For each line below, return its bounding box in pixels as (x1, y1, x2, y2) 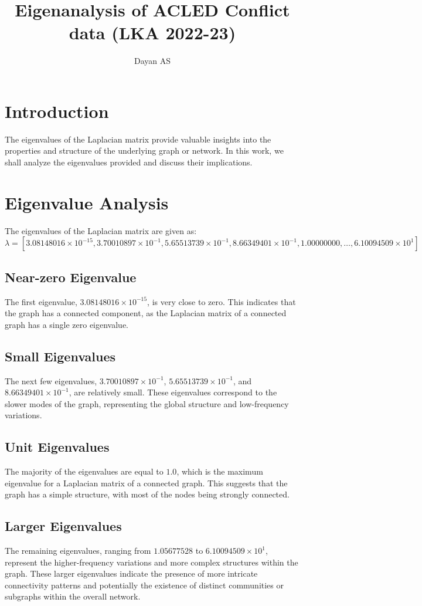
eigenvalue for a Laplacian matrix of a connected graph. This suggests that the (5, 476, 288, 489)
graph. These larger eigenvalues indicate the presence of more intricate (5, 567, 258, 580)
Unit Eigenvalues (5, 438, 110, 456)
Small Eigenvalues (5, 347, 116, 365)
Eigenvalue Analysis (5, 190, 169, 214)
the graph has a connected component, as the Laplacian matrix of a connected (5, 307, 287, 319)
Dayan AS (134, 55, 171, 67)
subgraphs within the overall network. (5, 590, 141, 602)
